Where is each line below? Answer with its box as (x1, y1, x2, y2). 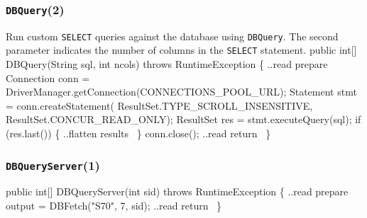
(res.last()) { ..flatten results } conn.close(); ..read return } (6, 126, 271, 141)
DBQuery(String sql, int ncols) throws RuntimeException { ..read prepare (6, 57, 328, 71)
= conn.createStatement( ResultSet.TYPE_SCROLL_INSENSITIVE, (6, 98, 313, 113)
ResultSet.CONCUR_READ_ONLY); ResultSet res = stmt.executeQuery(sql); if (6, 112, 361, 127)
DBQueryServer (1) (6, 156, 100, 173)
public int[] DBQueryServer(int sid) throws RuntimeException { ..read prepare (6, 184, 349, 199)
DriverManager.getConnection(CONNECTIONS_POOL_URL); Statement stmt (6, 84, 357, 99)
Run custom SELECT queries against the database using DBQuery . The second (6, 28, 339, 43)
